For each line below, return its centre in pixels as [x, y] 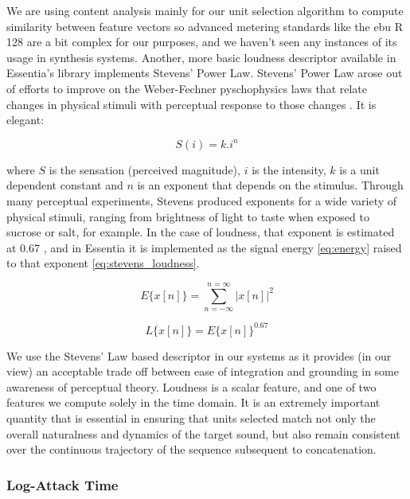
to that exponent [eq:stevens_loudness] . [103, 263]
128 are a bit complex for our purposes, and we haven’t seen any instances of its [202, 42]
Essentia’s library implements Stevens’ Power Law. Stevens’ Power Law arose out [205, 73]
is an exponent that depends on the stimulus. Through [270, 185]
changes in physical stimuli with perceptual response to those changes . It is [191, 104]
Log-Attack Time [62, 484]
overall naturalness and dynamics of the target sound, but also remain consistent [203, 433]
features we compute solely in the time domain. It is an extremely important [193, 402]
